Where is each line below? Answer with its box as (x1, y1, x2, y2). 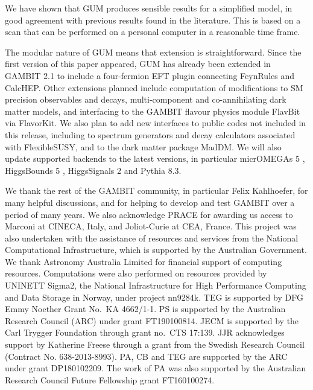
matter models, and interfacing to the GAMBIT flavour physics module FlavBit (5, 104, 300, 117)
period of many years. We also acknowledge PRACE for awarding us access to (5, 208, 293, 220)
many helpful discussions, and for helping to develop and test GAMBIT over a (5, 196, 295, 208)
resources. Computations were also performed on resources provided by (5, 267, 267, 280)
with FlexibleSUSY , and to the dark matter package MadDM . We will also (5, 140, 282, 153)
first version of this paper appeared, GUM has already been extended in (5, 57, 271, 70)
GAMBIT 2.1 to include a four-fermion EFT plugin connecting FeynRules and (5, 69, 295, 82)
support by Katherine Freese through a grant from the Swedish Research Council (5, 338, 305, 351)
